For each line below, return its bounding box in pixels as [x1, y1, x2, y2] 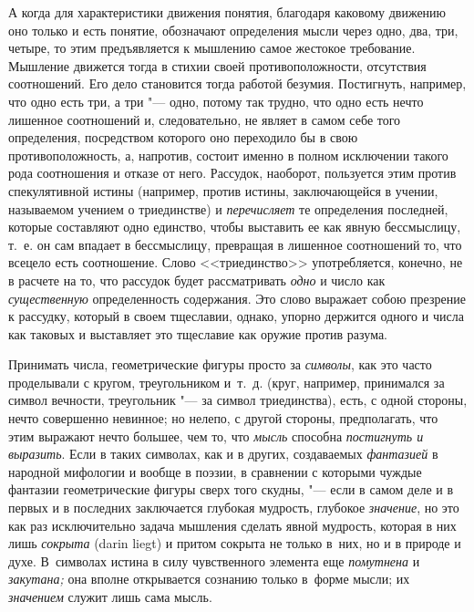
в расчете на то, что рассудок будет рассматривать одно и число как [8, 270, 386, 289]
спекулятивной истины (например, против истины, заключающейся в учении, [8, 181, 438, 200]
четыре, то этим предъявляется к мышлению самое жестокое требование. [8, 38, 416, 57]
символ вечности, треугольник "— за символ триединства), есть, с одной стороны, [8, 390, 468, 410]
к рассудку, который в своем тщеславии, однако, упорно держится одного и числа [8, 306, 464, 326]
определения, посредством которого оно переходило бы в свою [8, 128, 358, 147]
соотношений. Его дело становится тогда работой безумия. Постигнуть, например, [8, 74, 467, 93]
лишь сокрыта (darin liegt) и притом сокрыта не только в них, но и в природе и [8, 534, 461, 553]
